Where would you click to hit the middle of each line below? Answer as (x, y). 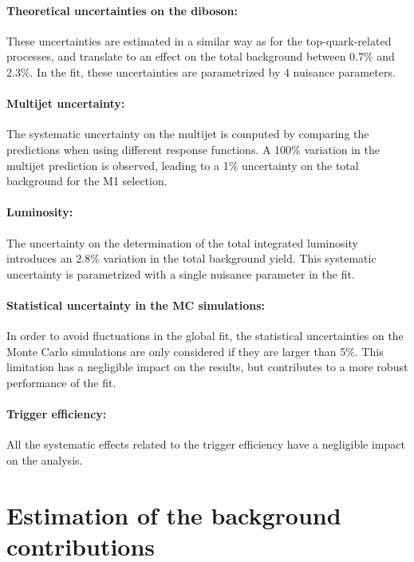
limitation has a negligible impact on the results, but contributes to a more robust (207, 367)
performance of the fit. (61, 382)
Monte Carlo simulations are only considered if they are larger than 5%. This (195, 351)
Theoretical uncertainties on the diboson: (122, 10)
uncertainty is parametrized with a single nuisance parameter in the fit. (181, 273)
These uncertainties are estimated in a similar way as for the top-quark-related (199, 40)
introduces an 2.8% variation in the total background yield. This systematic (191, 258)
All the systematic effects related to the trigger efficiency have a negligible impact (206, 444)
